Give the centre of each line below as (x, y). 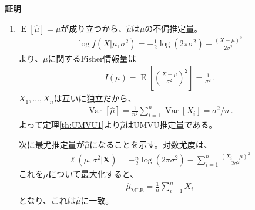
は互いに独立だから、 (95, 98)
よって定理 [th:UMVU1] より (69, 125)
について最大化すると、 (93, 174)
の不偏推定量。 (174, 28)
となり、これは (47, 200)
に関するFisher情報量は (92, 58)
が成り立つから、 (94, 28)
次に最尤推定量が (51, 144)
